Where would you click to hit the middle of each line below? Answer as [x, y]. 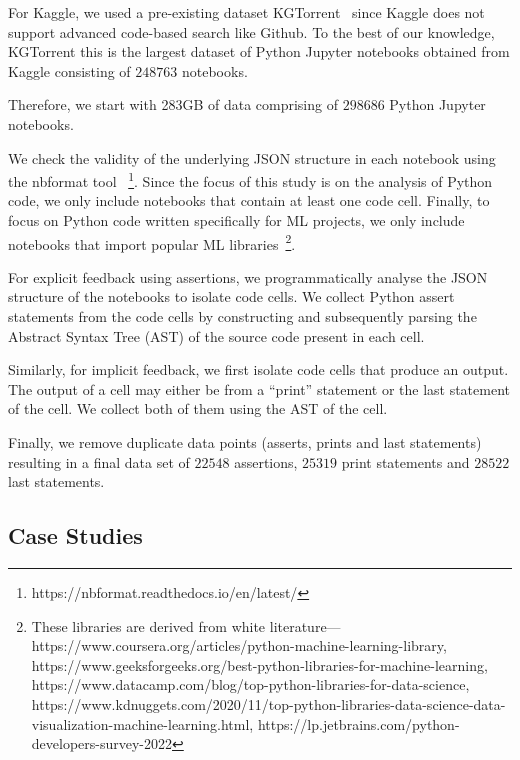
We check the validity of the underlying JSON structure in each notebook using [252, 157]
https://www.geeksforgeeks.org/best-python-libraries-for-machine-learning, [259, 664]
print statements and [405, 461]
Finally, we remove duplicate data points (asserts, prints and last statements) [245, 442]
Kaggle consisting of [69, 70]
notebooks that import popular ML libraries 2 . [152, 242]
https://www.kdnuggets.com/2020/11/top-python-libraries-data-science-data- [268, 703]
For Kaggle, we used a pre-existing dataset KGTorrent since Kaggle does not [246, 12]
